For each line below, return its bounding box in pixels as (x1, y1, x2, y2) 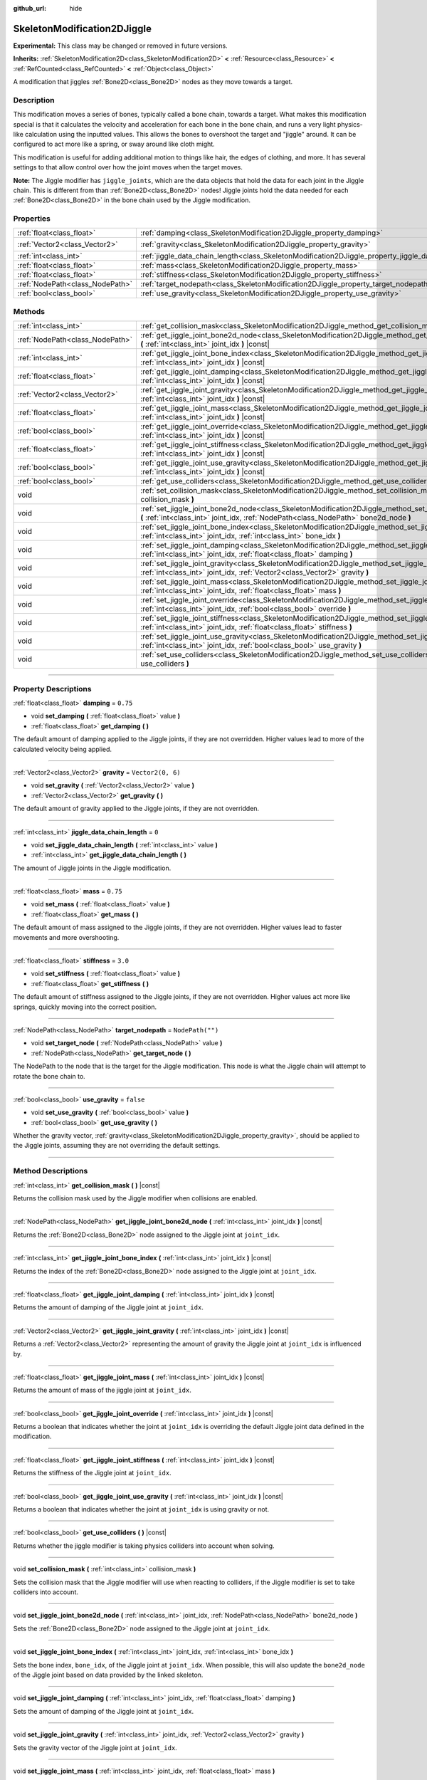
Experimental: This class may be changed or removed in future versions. (13, 41, 228, 50)
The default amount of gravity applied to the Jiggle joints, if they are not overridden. (13, 805, 260, 813)
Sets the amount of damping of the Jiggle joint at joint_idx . (13, 1707, 194, 1715)
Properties (13, 214, 51, 224)
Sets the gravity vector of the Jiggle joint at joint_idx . (13, 1743, 177, 1752)
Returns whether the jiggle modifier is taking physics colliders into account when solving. (13, 1541, 275, 1550)
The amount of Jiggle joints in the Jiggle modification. (13, 864, 172, 872)
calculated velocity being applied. (13, 745, 112, 753)
